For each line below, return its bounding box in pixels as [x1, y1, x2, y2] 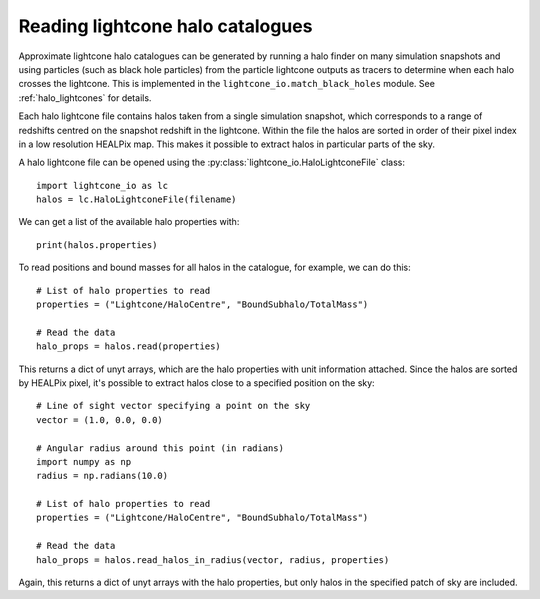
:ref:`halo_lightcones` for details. [18, 91, 152, 104]
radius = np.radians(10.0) [36, 470, 169, 482]
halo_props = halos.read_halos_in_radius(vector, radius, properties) [36, 554, 390, 565]
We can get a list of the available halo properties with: [18, 216, 240, 228]
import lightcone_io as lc [36, 180, 169, 191]
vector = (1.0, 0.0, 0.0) [36, 414, 164, 425]
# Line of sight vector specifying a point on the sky [36, 400, 311, 412]
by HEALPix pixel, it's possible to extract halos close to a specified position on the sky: [18, 376, 375, 389]
